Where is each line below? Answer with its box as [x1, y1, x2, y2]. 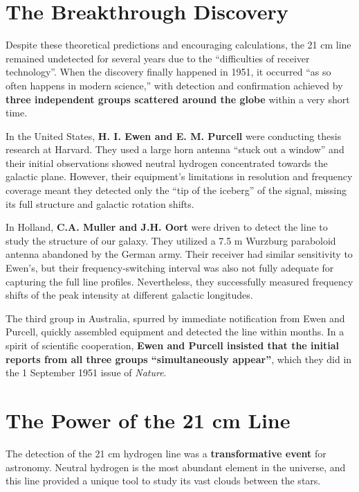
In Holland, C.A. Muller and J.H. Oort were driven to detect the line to [6, 220, 328, 234]
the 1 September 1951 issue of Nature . [6, 365, 167, 380]
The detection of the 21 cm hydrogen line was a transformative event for [6, 446, 326, 460]
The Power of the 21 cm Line [6, 405, 291, 434]
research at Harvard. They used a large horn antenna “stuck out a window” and [6, 142, 344, 157]
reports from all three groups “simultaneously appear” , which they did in [6, 351, 352, 366]
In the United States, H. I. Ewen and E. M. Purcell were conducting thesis [6, 128, 342, 143]
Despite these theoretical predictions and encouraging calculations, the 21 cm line [6, 37, 351, 52]
